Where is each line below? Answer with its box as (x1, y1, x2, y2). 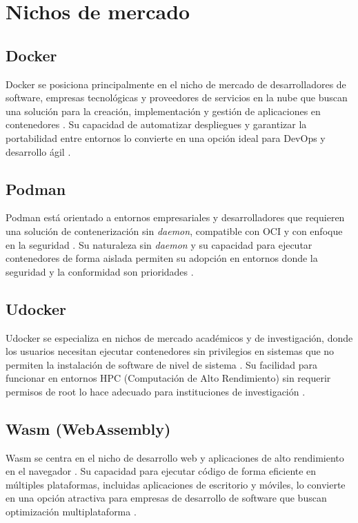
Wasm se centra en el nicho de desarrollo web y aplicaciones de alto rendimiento (6, 450, 344, 464)
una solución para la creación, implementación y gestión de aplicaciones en (6, 103, 321, 118)
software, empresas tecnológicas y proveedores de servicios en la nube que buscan (6, 90, 348, 105)
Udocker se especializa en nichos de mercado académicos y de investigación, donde (6, 330, 353, 345)
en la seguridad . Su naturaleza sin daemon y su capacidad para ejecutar (6, 237, 312, 252)
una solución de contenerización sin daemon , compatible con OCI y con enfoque (6, 223, 343, 238)
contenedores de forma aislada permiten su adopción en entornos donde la (6, 251, 318, 265)
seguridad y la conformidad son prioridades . (6, 264, 194, 278)
